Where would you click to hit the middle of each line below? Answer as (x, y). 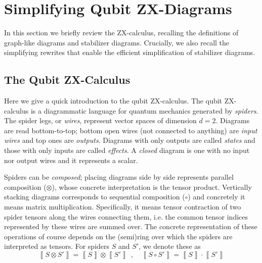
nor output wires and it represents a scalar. (71, 160)
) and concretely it (216, 197)
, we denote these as (170, 246)
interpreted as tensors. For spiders (57, 246)
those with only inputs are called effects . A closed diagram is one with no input (127, 150)
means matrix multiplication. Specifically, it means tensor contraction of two (123, 207)
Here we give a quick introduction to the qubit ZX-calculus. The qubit (113, 101)
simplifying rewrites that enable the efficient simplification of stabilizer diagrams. (129, 52)
